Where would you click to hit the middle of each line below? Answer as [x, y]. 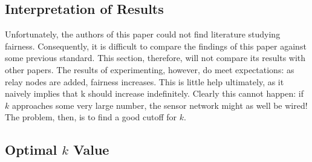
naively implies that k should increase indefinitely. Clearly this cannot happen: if [154, 93]
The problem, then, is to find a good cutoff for [91, 117]
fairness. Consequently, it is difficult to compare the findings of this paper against [156, 46]
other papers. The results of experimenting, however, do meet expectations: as [150, 69]
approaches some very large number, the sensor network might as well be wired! [160, 105]
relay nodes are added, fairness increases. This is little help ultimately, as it [145, 81]
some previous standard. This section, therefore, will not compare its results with [155, 58]
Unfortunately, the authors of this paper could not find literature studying [143, 34]
